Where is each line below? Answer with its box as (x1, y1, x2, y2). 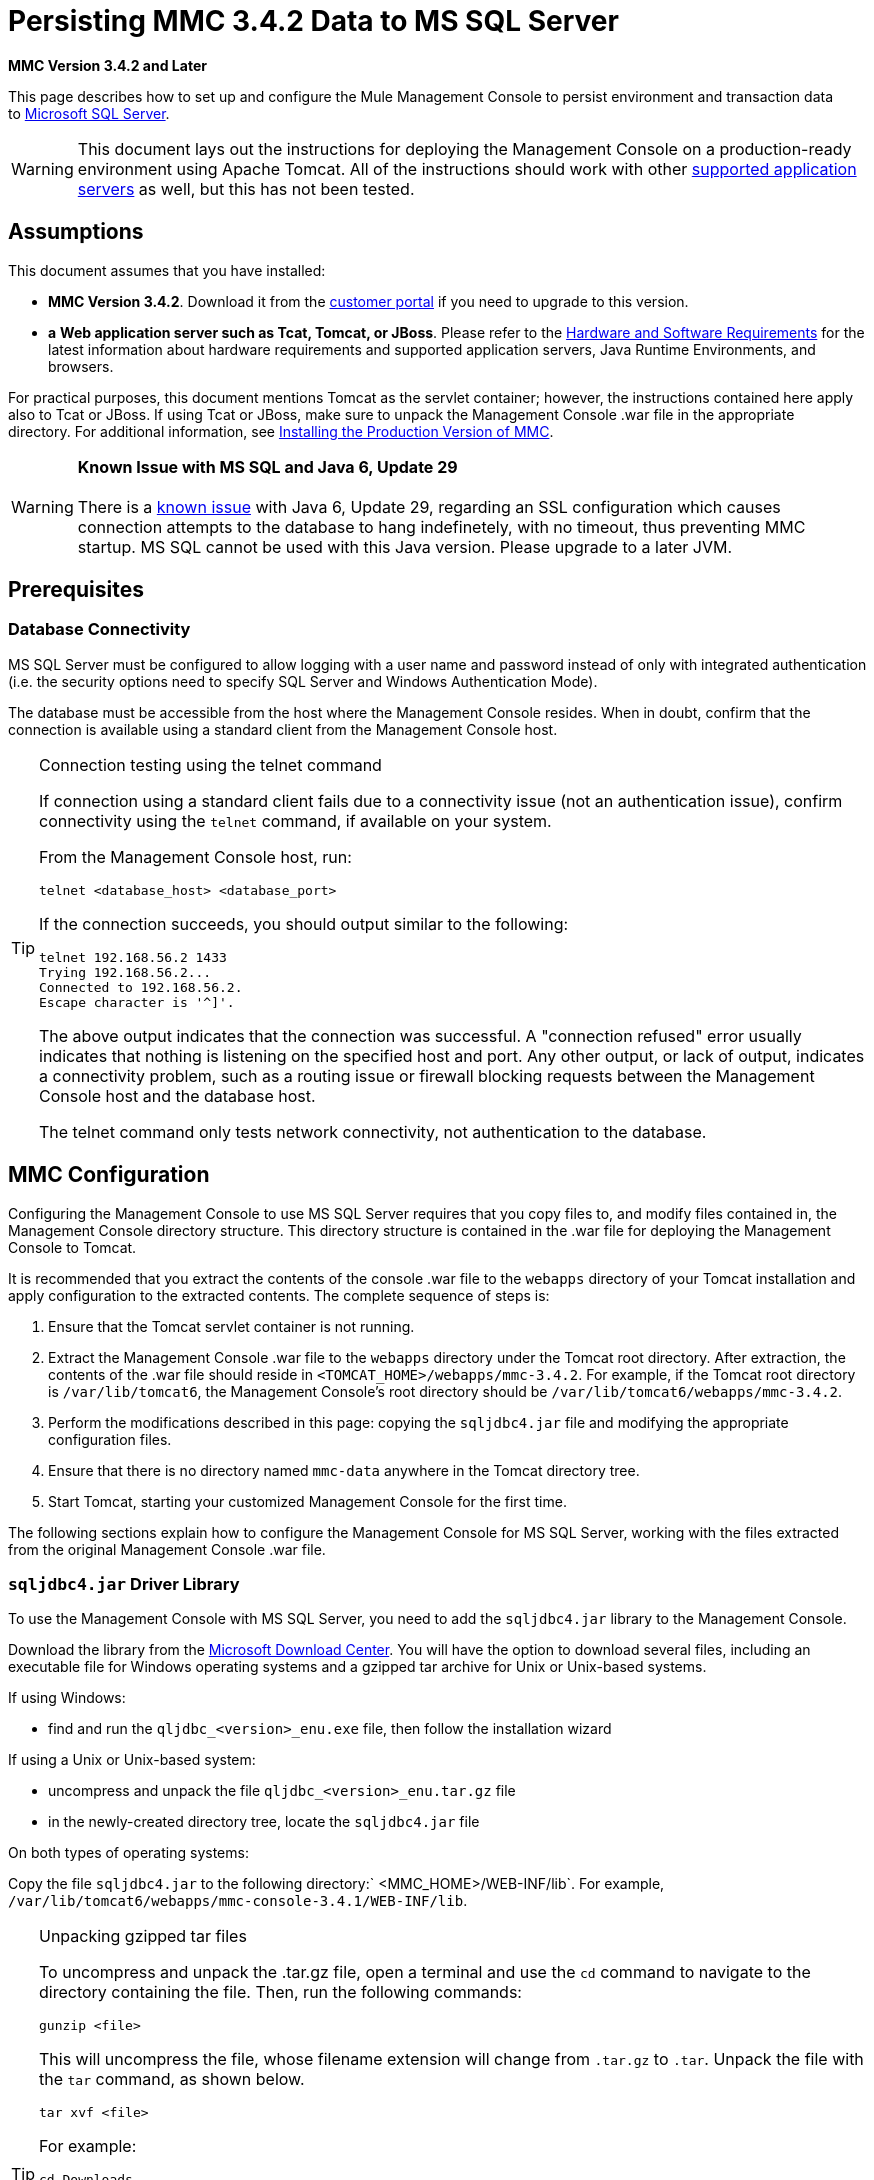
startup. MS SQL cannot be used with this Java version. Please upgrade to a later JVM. (77, 536, 733, 557)
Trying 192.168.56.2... (39, 964, 212, 980)
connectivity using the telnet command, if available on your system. (39, 810, 552, 831)
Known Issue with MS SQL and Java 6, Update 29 (77, 456, 458, 477)
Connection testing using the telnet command (39, 754, 382, 775)
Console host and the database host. (39, 1085, 316, 1106)
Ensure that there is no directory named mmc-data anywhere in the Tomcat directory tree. (48, 1461, 640, 1479)
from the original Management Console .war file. (8, 1540, 326, 1558)
